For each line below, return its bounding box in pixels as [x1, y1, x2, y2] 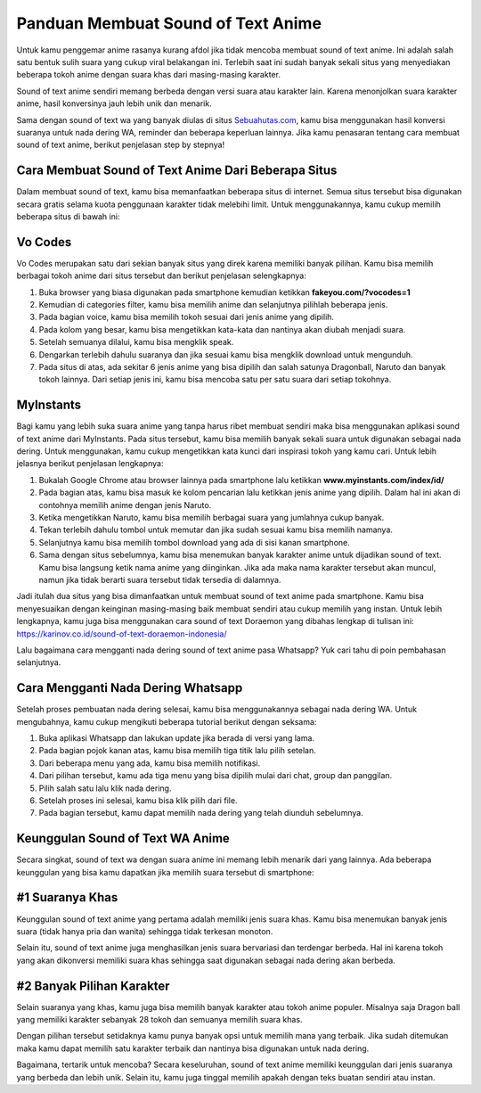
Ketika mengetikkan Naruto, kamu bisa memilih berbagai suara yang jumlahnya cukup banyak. [38, 513, 385, 523]
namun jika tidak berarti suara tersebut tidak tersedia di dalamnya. [38, 574, 281, 585]
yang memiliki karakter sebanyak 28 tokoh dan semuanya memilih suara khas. [16, 1015, 303, 1025]
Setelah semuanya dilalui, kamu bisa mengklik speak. [38, 337, 234, 348]
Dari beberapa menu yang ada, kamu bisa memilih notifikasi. [38, 758, 261, 768]
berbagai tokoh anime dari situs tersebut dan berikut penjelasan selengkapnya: [16, 270, 306, 281]
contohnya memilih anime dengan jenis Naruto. [38, 499, 212, 510]
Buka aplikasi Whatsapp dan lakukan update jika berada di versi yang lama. [38, 733, 315, 744]
